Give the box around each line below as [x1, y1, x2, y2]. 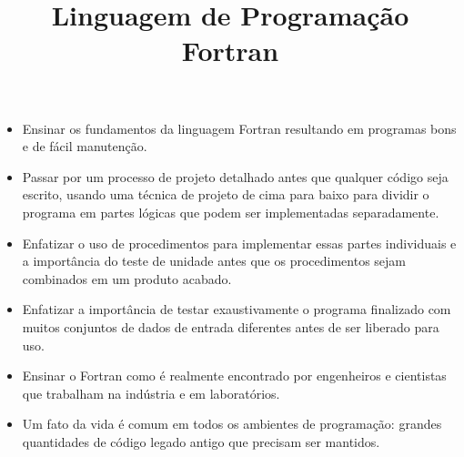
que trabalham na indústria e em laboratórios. [22, 383, 280, 402]
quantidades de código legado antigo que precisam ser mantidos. [22, 432, 380, 451]
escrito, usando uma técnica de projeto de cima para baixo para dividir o [22, 185, 429, 204]
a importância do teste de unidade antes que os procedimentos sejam [22, 251, 406, 270]
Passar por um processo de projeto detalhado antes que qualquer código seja [22, 167, 449, 186]
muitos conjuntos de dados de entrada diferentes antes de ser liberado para [22, 317, 439, 336]
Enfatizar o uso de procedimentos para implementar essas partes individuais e [22, 233, 457, 252]
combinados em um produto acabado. [22, 269, 232, 288]
